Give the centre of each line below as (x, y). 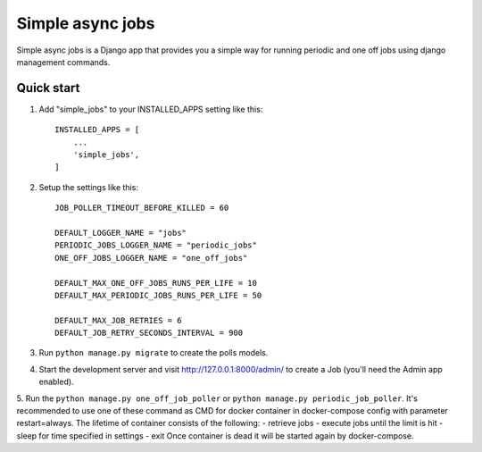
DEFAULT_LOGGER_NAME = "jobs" (121, 233)
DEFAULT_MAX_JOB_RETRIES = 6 (118, 320)
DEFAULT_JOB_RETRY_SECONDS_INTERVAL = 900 (149, 333)
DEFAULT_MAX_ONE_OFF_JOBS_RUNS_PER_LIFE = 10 (156, 283)
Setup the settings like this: (88, 187)
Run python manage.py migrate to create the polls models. (154, 353)
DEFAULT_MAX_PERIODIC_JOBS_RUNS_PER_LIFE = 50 (158, 295)
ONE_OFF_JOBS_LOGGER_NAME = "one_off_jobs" (151, 258)
